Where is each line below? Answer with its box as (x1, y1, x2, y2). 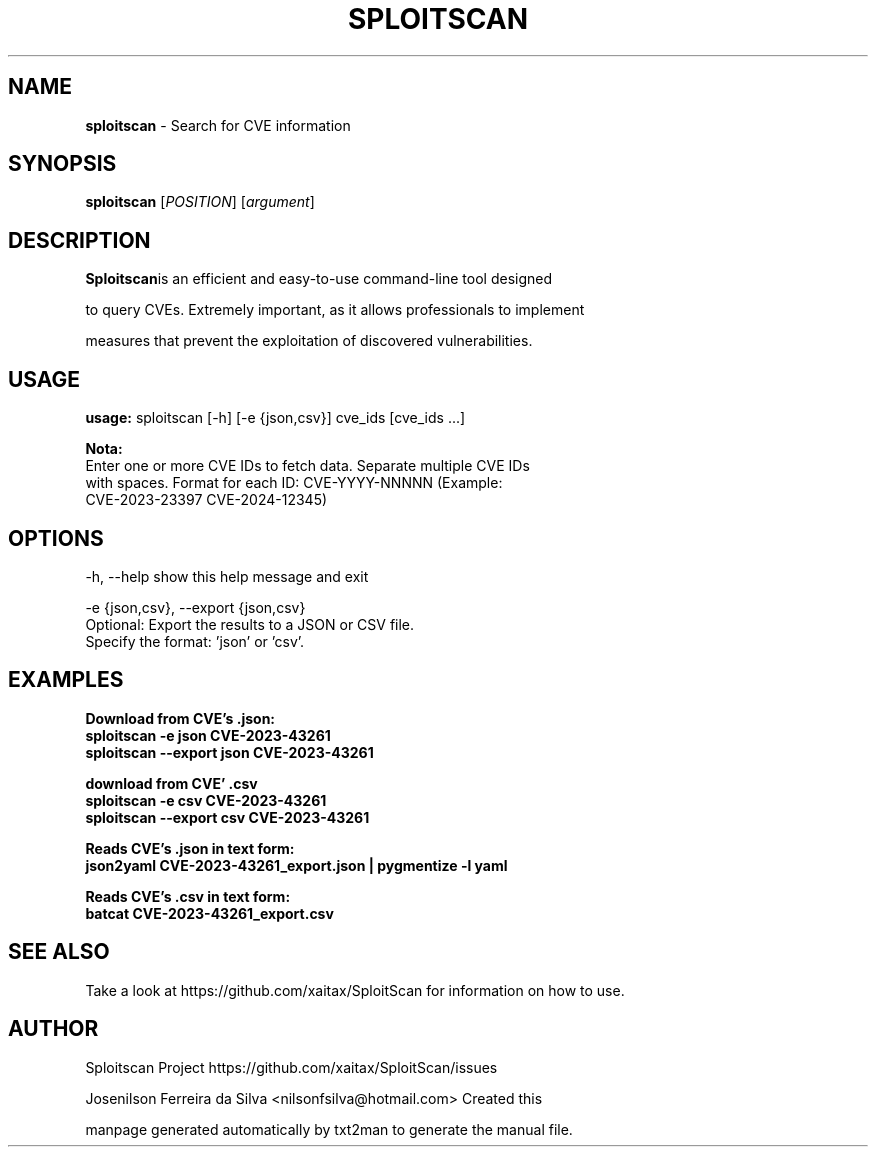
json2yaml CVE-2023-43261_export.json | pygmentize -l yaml (85, 856, 508, 874)
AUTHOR (8, 1016, 99, 1042)
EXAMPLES (8, 667, 124, 693)
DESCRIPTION (8, 227, 151, 253)
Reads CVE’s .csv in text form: (85, 887, 291, 905)
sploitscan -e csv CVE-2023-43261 (85, 791, 327, 809)
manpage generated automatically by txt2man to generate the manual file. (85, 1120, 573, 1138)
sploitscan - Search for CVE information (85, 116, 351, 134)
